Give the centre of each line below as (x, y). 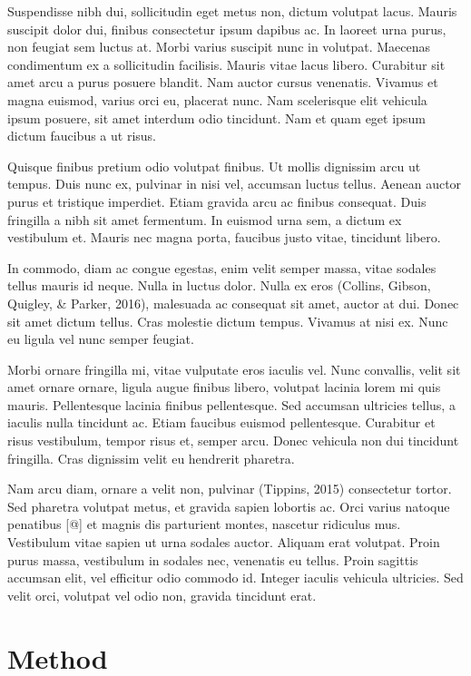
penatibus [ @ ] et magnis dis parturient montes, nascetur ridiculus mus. (204, 524)
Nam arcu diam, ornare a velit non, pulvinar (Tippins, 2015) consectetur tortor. (230, 489)
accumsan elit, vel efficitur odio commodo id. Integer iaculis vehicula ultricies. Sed (235, 578)
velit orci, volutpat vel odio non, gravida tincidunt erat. (162, 595)
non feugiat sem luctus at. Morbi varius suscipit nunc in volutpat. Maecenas (219, 47)
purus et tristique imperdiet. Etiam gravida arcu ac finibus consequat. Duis (217, 201)
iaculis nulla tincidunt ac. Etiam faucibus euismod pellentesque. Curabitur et (221, 422)
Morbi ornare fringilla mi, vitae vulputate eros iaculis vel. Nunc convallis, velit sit (234, 369)
